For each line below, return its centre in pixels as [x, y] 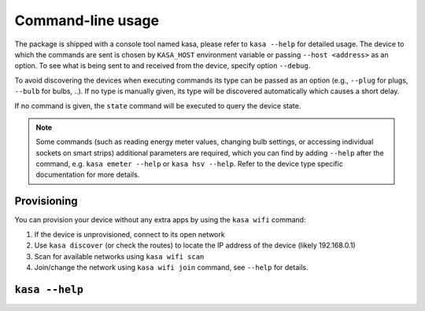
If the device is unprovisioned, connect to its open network [129, 234]
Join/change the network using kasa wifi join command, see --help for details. [171, 267]
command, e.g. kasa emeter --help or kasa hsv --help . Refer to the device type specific [190, 164]
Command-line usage [87, 20]
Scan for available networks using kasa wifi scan [119, 256]
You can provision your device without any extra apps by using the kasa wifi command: [160, 220]
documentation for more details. [88, 175]
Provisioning [46, 201]
